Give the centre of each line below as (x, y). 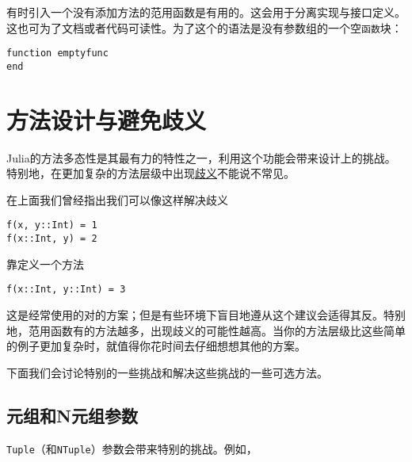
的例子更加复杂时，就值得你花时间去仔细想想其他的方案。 (156, 346)
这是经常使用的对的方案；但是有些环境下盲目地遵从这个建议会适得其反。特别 (206, 315)
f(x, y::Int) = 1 (52, 225)
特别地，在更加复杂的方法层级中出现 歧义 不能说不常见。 (151, 173)
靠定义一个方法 (45, 263)
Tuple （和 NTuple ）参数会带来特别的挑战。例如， (132, 448)
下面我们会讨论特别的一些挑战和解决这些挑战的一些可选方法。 (167, 372)
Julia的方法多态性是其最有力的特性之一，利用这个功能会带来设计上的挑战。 (201, 157)
